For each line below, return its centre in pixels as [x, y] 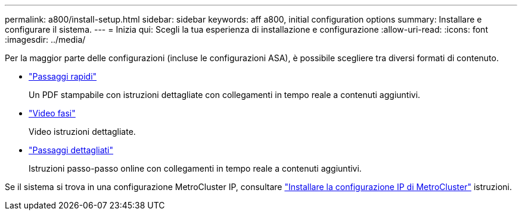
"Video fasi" [52, 113]
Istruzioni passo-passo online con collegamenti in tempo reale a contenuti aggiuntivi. [195, 168]
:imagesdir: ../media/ [45, 39]
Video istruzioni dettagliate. [82, 132]
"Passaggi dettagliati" [71, 150]
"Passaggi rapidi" [63, 76]
